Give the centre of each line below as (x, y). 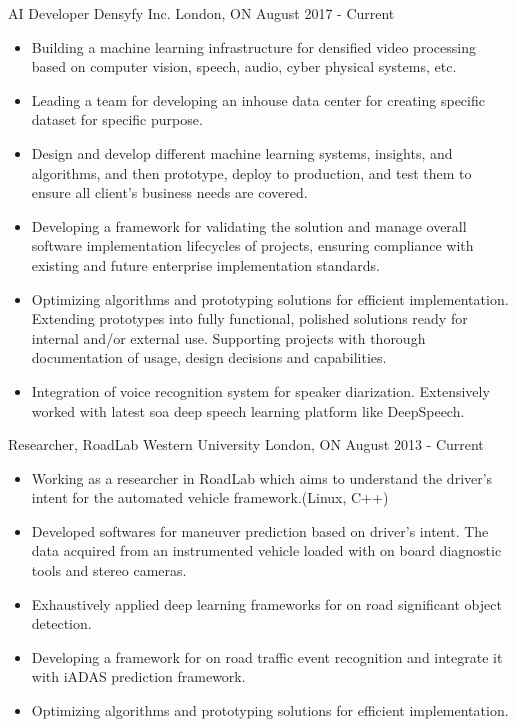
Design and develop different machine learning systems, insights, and (242, 152)
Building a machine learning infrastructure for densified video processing (253, 46)
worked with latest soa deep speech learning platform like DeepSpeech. (248, 410)
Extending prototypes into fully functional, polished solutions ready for (249, 318)
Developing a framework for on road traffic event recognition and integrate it (267, 656)
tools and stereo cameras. (109, 570)
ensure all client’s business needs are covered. (169, 192)
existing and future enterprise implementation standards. (205, 264)
